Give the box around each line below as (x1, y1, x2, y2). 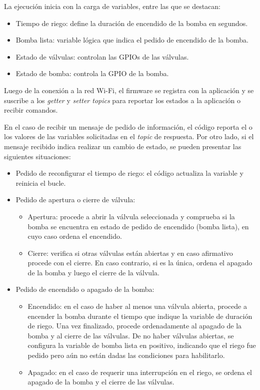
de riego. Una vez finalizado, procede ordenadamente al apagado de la (27, 320, 242, 331)
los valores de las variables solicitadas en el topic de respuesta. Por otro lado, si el (4, 131, 254, 142)
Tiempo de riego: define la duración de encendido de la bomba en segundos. (15, 18, 248, 28)
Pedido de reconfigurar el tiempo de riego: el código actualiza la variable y (15, 168, 243, 178)
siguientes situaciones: (4, 151, 71, 161)
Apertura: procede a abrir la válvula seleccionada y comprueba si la (27, 211, 235, 221)
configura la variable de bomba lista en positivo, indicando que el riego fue (27, 340, 256, 350)
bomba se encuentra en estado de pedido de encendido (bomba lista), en (27, 221, 249, 231)
